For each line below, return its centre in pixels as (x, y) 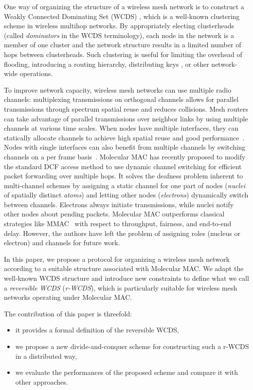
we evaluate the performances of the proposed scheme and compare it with (127, 372)
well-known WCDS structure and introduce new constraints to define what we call (126, 278)
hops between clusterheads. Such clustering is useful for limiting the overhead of (123, 54)
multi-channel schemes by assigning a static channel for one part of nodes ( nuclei (125, 185)
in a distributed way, (46, 356)
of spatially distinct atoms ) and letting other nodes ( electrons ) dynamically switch (126, 195)
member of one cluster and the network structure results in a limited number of (123, 45)
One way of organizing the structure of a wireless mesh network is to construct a (124, 6)
